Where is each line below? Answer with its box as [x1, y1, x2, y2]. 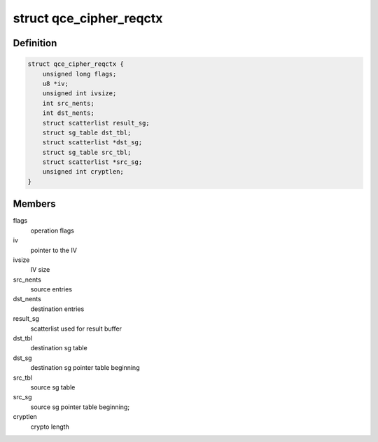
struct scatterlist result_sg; [42, 119, 150, 127]
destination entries [30, 305, 85, 313]
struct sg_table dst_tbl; [42, 128, 132, 137]
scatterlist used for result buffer [30, 324, 122, 333]
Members [13, 198, 56, 210]
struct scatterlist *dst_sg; [42, 139, 143, 146]
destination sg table [30, 344, 87, 352]
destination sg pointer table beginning [30, 364, 140, 372]
